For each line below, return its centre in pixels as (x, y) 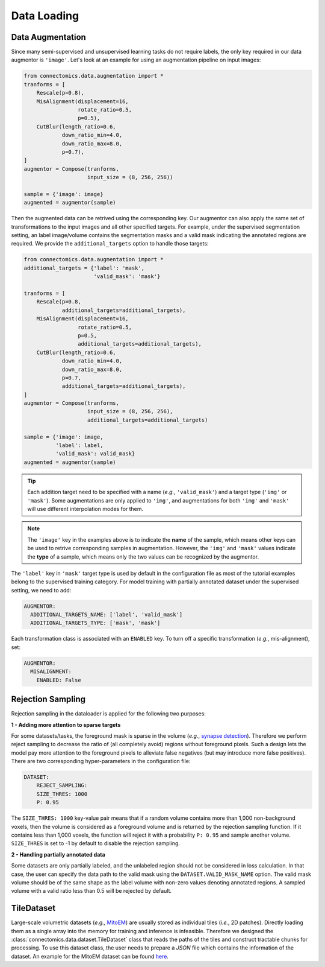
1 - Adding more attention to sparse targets (66, 724)
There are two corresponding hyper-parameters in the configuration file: (101, 761)
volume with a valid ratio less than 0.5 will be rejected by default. (91, 891)
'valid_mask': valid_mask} (95, 454)
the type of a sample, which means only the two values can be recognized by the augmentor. (143, 556)
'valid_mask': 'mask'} (127, 277)
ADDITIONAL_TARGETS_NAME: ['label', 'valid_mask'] (107, 615)
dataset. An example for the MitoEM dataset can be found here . (90, 956)
